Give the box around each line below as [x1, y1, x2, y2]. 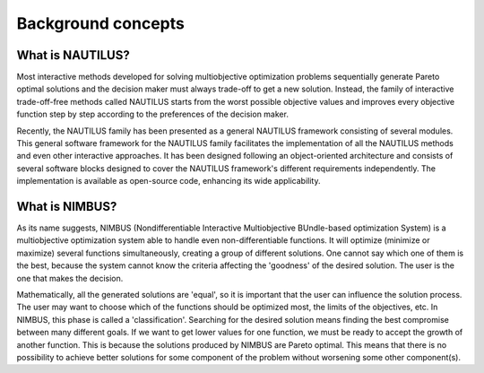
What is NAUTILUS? [16, 48, 130, 63]
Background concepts [16, 13, 186, 33]
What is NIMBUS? [16, 199, 117, 214]
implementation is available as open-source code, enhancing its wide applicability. [16, 176, 322, 186]
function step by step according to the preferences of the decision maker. [16, 108, 289, 120]
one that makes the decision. [16, 273, 124, 283]
